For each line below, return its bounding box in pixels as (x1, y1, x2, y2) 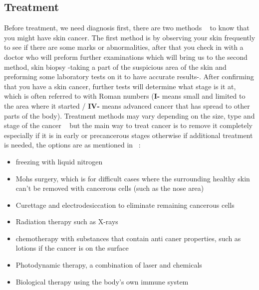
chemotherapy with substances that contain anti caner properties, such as (15, 233, 241, 243)
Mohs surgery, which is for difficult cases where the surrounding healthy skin (15, 173, 250, 183)
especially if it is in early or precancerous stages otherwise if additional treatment (4, 130, 253, 140)
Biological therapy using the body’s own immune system (15, 276, 189, 287)
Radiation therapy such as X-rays (15, 216, 118, 227)
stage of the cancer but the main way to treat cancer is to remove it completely (4, 120, 253, 131)
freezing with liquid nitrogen (15, 156, 103, 166)
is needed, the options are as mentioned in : (4, 140, 141, 150)
